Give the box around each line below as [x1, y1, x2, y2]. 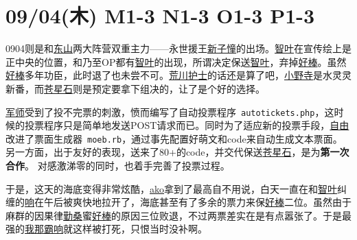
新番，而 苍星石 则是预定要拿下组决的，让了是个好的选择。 [5, 81, 265, 95]
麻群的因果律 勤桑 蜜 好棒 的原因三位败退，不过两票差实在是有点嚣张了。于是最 [5, 208, 352, 222]
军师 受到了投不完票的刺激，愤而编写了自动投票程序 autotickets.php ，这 [5, 104, 334, 119]
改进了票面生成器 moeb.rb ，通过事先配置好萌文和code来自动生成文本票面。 [5, 131, 343, 145]
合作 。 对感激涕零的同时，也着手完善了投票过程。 [5, 158, 230, 172]
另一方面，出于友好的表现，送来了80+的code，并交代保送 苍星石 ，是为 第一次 [5, 145, 349, 159]
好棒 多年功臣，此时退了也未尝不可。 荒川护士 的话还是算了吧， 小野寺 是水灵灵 [5, 68, 352, 82]
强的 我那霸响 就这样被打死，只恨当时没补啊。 [5, 221, 207, 236]
